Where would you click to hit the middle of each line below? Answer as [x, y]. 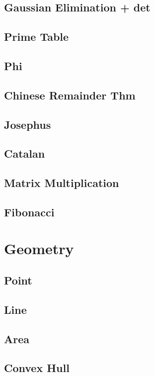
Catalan [25, 153]
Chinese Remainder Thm [70, 95]
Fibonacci [29, 212]
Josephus [28, 124]
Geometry [39, 248]
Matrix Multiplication [62, 183]
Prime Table [37, 37]
